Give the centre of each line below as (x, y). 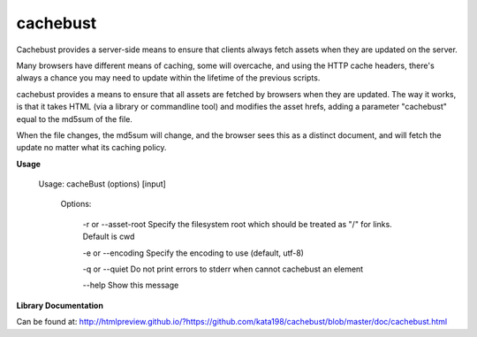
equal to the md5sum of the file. (74, 119)
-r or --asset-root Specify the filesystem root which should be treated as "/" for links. (237, 224)
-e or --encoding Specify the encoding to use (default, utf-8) (193, 253)
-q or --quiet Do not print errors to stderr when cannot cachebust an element (223, 269)
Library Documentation (60, 305)
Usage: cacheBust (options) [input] (102, 184)
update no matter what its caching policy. (91, 148)
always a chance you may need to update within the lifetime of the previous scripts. (168, 78)
